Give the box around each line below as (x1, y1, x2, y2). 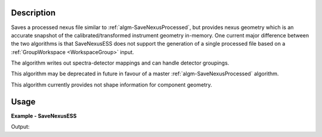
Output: (11, 123, 30, 130)
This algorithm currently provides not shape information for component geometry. (11, 81, 212, 88)
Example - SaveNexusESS (11, 112, 77, 119)
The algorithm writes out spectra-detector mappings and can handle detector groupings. (11, 59, 230, 66)
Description (11, 8, 56, 18)
